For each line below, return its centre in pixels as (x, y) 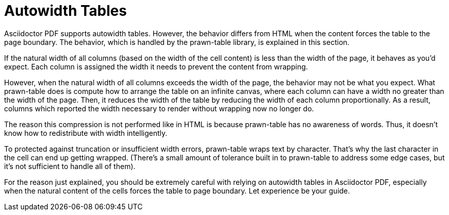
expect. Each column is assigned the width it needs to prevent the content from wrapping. (156, 66)
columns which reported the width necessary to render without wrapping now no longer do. (159, 108)
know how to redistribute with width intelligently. (86, 133)
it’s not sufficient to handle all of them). (70, 166)
